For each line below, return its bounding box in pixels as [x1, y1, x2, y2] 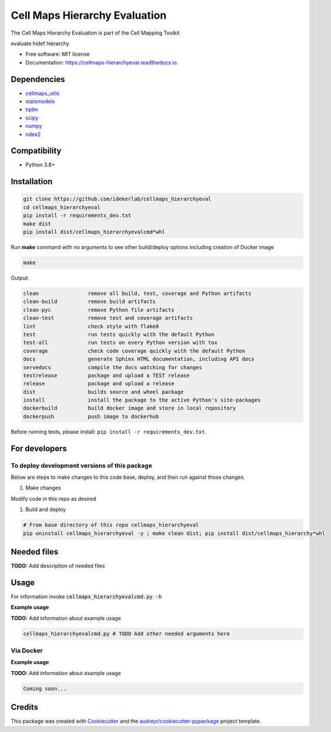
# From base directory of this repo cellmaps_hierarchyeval [23, 522, 199, 529]
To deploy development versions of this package [11, 461, 152, 469]
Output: [11, 274, 29, 281]
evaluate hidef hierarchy [11, 40, 70, 47]
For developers [11, 443, 67, 454]
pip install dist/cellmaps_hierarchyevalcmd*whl [23, 229, 165, 236]
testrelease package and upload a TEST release [23, 372, 190, 379]
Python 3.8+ [25, 161, 56, 168]
